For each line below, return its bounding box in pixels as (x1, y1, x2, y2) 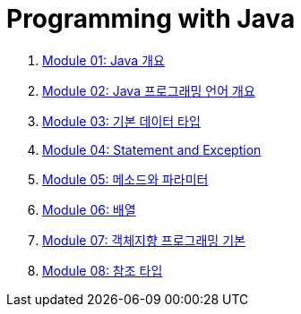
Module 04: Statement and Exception (42, 141, 262, 157)
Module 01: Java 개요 (42, 52, 165, 68)
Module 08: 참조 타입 (42, 262, 163, 278)
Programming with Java (6, 4, 296, 34)
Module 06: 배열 (42, 201, 136, 217)
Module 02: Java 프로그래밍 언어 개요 (42, 82, 255, 98)
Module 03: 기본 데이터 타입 (42, 113, 201, 129)
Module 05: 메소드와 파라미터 (42, 171, 209, 187)
